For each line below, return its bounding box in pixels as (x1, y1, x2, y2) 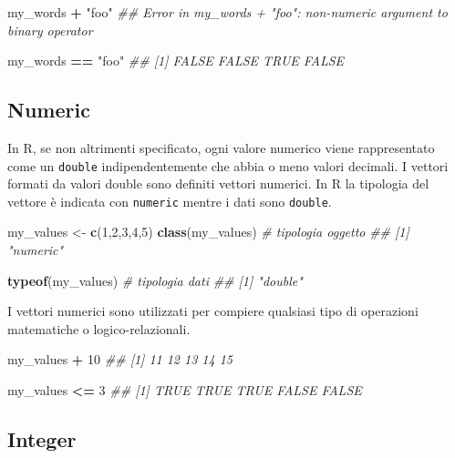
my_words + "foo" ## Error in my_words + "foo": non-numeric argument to (7, 3, 448, 21)
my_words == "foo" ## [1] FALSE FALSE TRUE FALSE (7, 51, 345, 70)
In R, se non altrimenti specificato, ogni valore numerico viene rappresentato (7, 137, 435, 157)
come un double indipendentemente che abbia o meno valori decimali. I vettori (7, 156, 449, 175)
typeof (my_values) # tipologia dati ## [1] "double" (7, 270, 303, 290)
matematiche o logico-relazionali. (7, 319, 191, 338)
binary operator (7, 20, 93, 39)
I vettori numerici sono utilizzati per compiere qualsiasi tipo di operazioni (7, 301, 419, 321)
